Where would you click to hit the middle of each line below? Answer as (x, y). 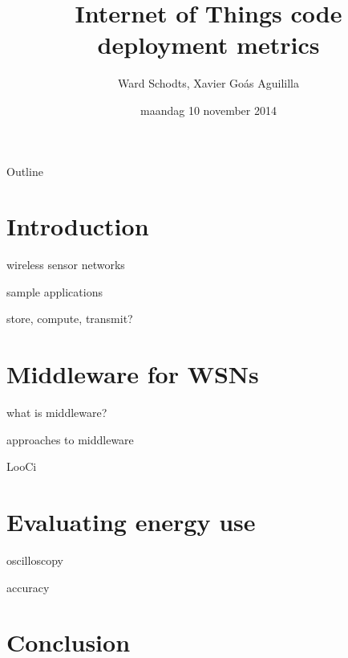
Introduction (78, 226)
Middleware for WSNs (133, 374)
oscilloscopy (35, 560)
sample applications (55, 291)
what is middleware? (57, 413)
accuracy (28, 587)
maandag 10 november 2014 (208, 110)
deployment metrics (208, 45)
